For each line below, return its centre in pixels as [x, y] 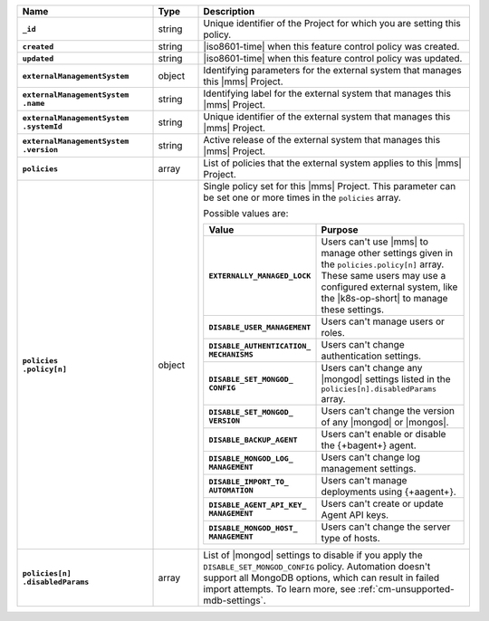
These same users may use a [384, 276]
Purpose [340, 229]
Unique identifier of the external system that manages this [327, 116]
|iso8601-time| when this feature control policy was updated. [333, 58]
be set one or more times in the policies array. [302, 197]
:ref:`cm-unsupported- [406, 589]
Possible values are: [246, 213]
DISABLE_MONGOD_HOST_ [253, 528]
